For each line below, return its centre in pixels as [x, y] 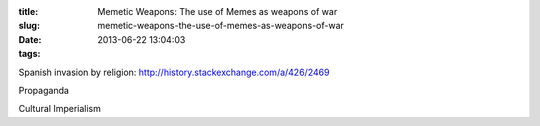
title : [28, 11]
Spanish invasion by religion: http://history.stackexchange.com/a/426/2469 [174, 72]
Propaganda [44, 90]
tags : [29, 54]
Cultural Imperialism [60, 109]
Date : [30, 39]
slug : [29, 26]
